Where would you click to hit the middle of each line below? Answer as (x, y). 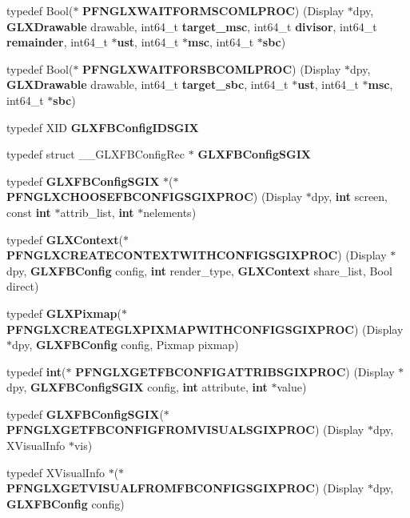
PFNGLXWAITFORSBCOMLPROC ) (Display (212, 68)
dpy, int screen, (350, 197)
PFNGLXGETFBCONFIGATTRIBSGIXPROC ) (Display (235, 371)
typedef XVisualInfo (56, 472)
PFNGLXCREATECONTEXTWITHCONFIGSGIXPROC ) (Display (197, 255)
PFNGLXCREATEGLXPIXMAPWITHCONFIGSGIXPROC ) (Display (205, 329)
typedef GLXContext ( (65, 239)
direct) (23, 286)
